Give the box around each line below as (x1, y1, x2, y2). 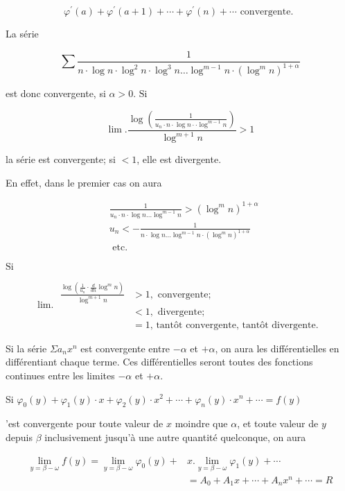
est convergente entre (80, 341, 170, 355)
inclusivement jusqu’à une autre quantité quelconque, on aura (44, 429, 306, 444)
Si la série (6, 341, 47, 355)
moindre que (175, 416, 228, 431)
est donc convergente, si (6, 86, 106, 101)
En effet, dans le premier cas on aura (6, 175, 162, 189)
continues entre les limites (6, 368, 115, 382)
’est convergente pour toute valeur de (6, 416, 163, 431)
